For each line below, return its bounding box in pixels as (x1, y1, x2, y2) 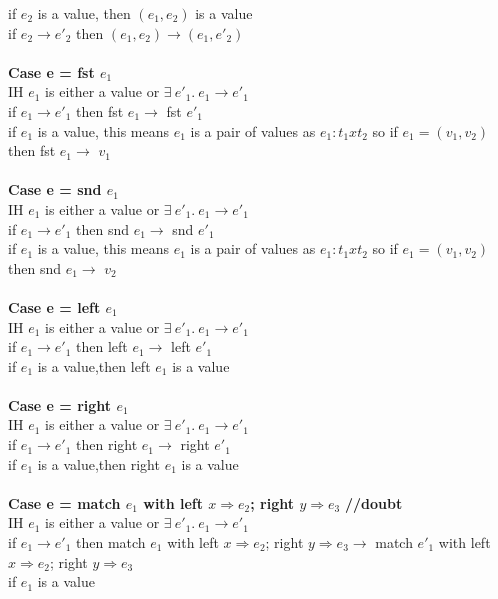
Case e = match (8, 492, 121, 513)
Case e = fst (8, 61, 95, 82)
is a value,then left (37, 355, 151, 376)
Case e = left (8, 296, 101, 317)
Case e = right (8, 394, 112, 415)
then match (76, 532, 146, 553)
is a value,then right (37, 453, 160, 474)
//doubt (344, 492, 403, 513)
